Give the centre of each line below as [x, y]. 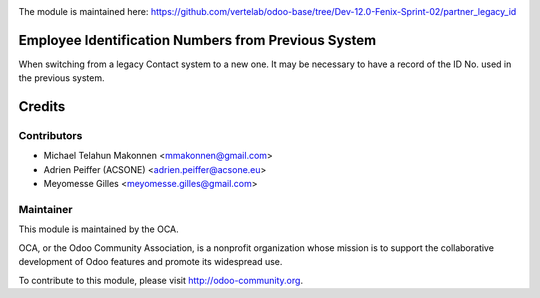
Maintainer [45, 209]
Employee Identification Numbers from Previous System [197, 40]
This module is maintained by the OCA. [98, 229]
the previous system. [61, 78]
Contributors [50, 136]
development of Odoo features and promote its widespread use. [150, 262]
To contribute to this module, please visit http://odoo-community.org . [161, 280]
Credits [42, 106]
